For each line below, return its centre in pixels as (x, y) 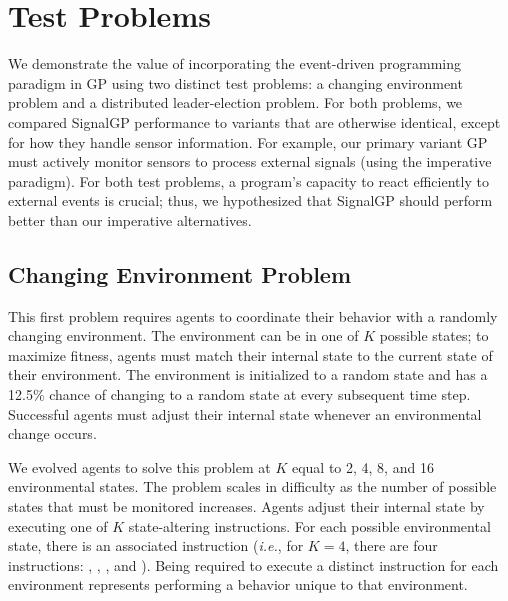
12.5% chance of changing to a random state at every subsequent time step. (239, 394)
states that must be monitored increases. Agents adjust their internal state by (246, 506)
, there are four (391, 545)
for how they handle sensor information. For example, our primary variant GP (248, 141)
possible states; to (434, 335)
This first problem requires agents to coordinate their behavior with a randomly (253, 315)
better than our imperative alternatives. (130, 219)
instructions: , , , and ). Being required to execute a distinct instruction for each (253, 564)
